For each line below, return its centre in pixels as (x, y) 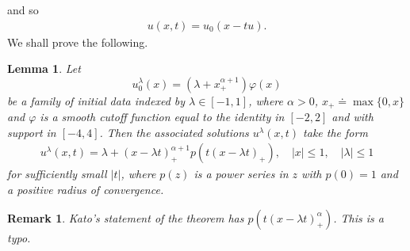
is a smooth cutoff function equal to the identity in (162, 117)
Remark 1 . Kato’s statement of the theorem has (126, 217)
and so (23, 10)
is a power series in (241, 174)
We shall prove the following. (78, 42)
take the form (335, 132)
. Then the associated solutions (174, 132)
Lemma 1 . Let (44, 68)
